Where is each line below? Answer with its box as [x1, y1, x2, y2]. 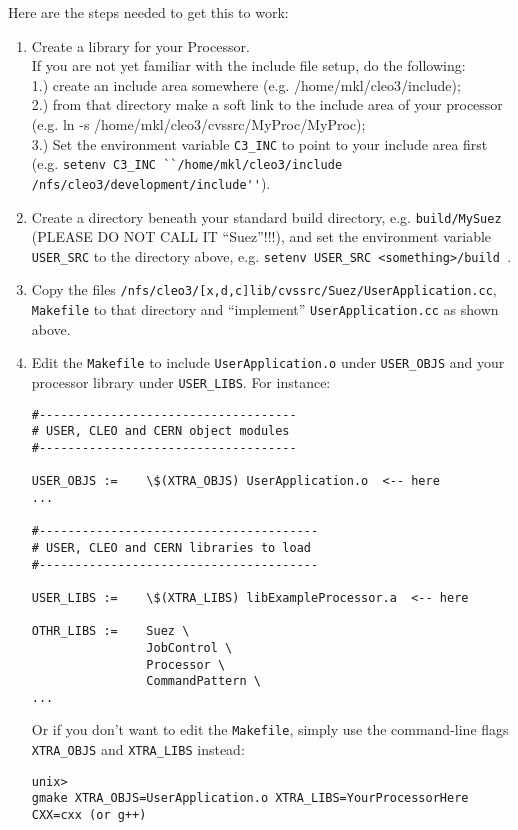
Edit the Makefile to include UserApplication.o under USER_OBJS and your [31, 352, 505, 373]
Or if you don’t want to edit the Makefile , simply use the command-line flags [31, 719, 509, 740]
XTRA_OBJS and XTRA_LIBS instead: [31, 739, 245, 760]
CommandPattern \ [146, 674, 261, 689]
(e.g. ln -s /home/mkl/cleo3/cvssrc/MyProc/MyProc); [31, 113, 366, 134]
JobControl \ [146, 640, 233, 655]
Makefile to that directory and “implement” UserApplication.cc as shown [31, 299, 499, 320]
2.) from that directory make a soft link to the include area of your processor [31, 94, 503, 115]
